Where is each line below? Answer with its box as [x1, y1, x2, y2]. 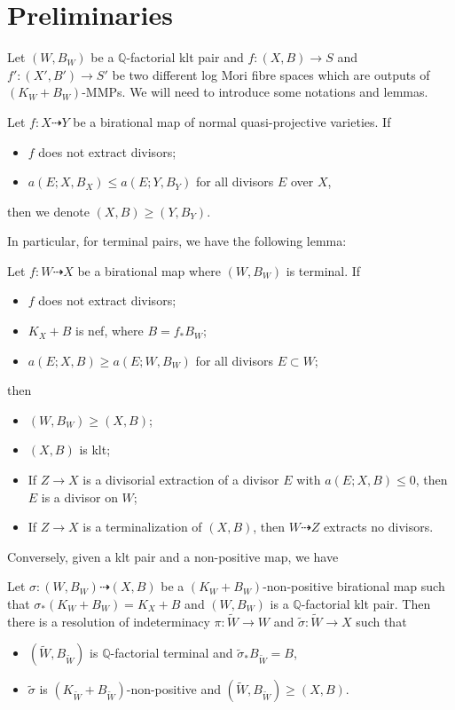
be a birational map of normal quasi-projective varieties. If [73, 112, 391, 130]
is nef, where [75, 321, 144, 340]
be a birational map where [77, 261, 221, 280]
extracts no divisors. [323, 517, 434, 536]
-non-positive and [126, 680, 221, 698]
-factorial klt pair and [126, 48, 244, 67]
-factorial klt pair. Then [301, 595, 431, 612]
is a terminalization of [82, 517, 202, 536]
